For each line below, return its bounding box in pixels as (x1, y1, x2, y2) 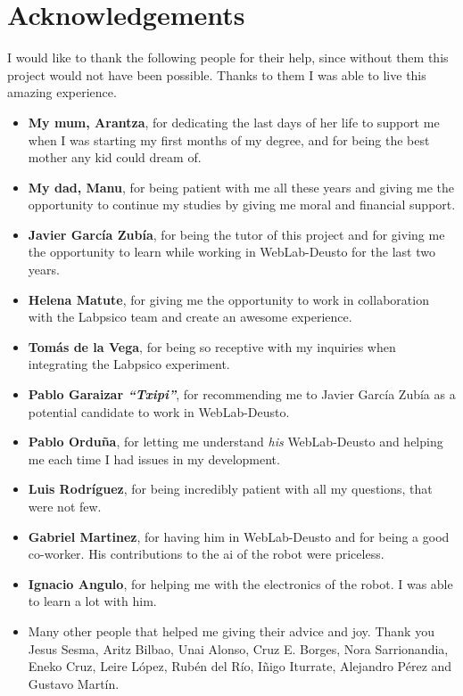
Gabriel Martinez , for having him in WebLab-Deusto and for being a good (28, 527, 450, 545)
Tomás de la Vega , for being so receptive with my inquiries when (28, 337, 396, 356)
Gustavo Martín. (28, 674, 120, 692)
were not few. (28, 497, 102, 515)
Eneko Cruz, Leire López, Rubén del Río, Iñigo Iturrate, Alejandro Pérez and (28, 657, 452, 676)
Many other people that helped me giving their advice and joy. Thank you (28, 621, 434, 640)
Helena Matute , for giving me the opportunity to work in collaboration (28, 290, 429, 308)
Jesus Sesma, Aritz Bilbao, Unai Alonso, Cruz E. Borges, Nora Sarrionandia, (28, 639, 449, 658)
